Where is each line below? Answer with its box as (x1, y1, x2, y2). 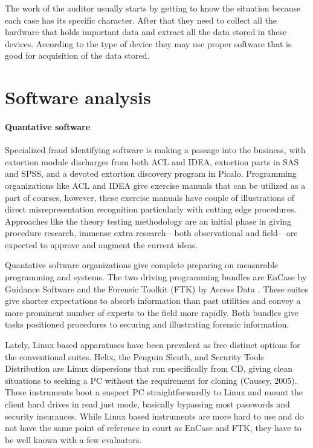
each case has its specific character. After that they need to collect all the (5, 13, 277, 26)
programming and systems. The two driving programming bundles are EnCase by (5, 271, 307, 283)
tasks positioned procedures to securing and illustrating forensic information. (5, 318, 289, 331)
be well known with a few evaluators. (5, 433, 142, 446)
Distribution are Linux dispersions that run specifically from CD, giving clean (5, 362, 293, 375)
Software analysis (5, 85, 151, 110)
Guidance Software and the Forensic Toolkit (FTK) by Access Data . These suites (5, 282, 309, 295)
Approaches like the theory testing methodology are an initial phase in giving (5, 214, 292, 227)
